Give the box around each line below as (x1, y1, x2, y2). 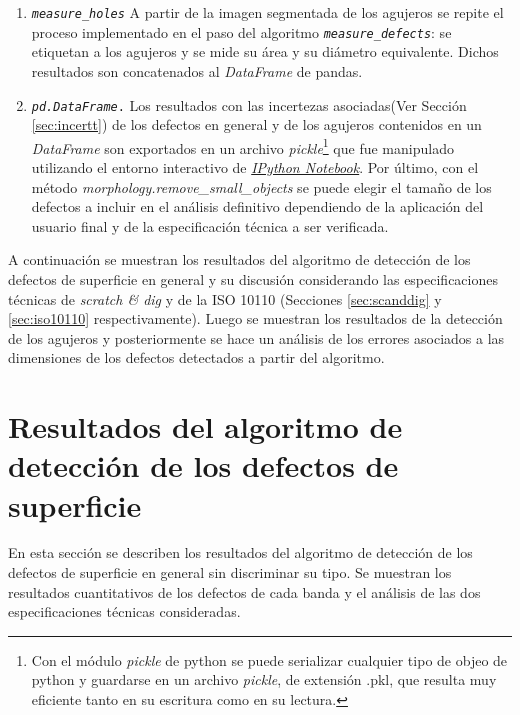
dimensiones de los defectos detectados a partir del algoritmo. (8, 347, 385, 368)
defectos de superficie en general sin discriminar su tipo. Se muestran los (8, 562, 452, 583)
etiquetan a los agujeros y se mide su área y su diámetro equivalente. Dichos (31, 41, 499, 62)
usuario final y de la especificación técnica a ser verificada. (31, 215, 389, 236)
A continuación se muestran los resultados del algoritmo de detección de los (8, 249, 471, 270)
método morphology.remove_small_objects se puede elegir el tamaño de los (31, 176, 492, 197)
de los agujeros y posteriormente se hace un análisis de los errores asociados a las (8, 327, 505, 348)
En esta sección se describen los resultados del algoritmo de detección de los (8, 542, 473, 563)
